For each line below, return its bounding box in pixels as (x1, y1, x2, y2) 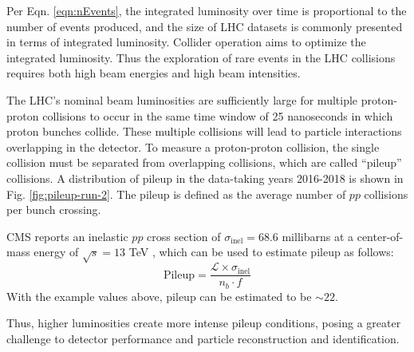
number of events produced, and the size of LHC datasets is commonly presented (6, 18, 403, 34)
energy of (34, 243, 79, 260)
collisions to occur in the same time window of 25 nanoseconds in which (42, 107, 393, 124)
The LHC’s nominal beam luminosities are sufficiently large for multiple (6, 91, 358, 108)
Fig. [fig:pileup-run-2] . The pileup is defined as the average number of (6, 185, 346, 202)
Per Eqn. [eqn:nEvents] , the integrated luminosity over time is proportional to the (6, 2, 407, 18)
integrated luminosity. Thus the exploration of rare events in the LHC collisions (6, 49, 396, 65)
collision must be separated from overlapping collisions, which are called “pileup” (6, 154, 402, 171)
